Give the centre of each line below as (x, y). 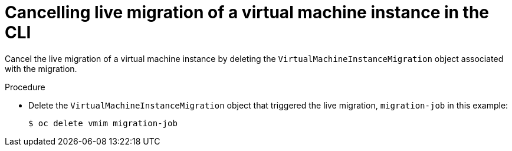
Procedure (25, 87)
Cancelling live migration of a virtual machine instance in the (247, 12)
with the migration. (41, 68)
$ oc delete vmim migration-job (103, 123)
